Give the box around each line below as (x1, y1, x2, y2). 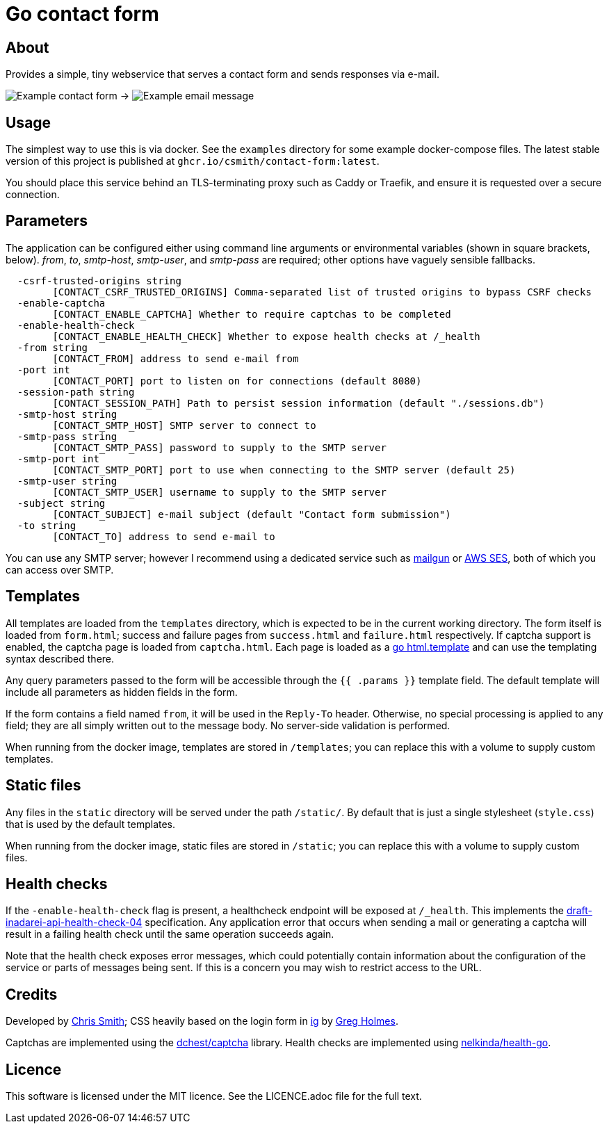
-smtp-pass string (17, 430, 117, 442)
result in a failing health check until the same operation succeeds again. (6, 928, 334, 941)
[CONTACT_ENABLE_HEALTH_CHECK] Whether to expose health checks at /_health (52, 330, 480, 342)
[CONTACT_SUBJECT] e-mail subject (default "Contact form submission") (52, 508, 451, 520)
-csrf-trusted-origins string (17, 275, 181, 286)
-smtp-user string (17, 475, 117, 487)
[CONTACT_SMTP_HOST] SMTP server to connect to (52, 419, 316, 431)
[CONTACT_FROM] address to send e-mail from (52, 352, 299, 364)
